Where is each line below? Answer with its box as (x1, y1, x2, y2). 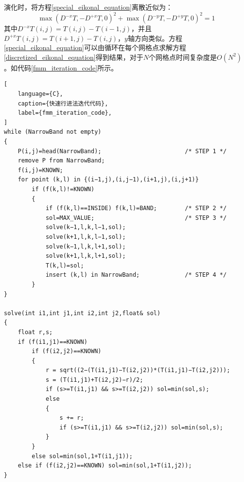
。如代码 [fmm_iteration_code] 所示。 (4, 62, 118, 72)
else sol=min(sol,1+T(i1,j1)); (32, 452, 133, 460)
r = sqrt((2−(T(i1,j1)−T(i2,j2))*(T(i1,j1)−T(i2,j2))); (45, 367, 230, 374)
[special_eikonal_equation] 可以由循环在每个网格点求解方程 (4, 42, 186, 53)
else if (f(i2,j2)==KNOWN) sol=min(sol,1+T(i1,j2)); (17, 462, 192, 469)
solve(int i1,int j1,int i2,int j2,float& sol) (4, 309, 161, 317)
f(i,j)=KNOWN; (17, 166, 63, 174)
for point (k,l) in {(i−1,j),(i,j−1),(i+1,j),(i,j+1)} (17, 176, 199, 183)
